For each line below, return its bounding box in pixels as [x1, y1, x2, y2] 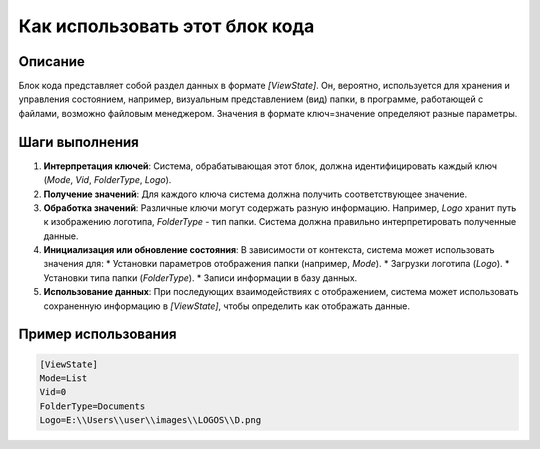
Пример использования [18, 326, 177, 343]
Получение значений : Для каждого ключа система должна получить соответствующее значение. [43, 188, 468, 200]
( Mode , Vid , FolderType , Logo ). [43, 174, 172, 186]
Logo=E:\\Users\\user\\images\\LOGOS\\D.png [39, 415, 262, 426]
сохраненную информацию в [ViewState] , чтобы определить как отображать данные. [43, 300, 410, 312]
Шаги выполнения [18, 133, 139, 150]
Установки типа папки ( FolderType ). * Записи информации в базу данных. [43, 271, 358, 284]
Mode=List [39, 373, 88, 384]
